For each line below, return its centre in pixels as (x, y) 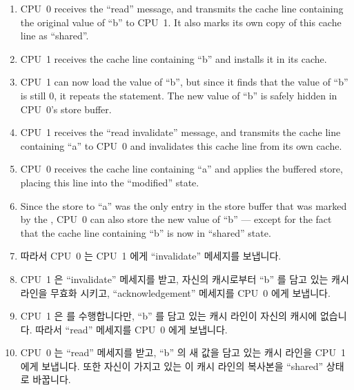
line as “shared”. (55, 36)
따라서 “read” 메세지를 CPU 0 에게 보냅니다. (131, 329)
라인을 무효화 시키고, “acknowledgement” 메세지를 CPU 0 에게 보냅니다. (175, 292)
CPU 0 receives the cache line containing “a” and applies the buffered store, (181, 169)
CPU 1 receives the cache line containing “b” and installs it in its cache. (174, 58)
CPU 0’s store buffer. (66, 109)
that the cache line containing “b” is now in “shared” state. (146, 232)
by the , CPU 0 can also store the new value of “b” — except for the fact (176, 219)
